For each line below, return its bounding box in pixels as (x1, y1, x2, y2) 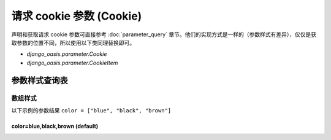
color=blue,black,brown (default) (11, 122, 98, 130)
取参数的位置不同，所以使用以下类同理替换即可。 (11, 39, 135, 46)
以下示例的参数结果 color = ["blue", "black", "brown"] (11, 106, 172, 114)
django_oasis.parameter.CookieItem (26, 59, 118, 66)
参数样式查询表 (11, 75, 68, 85)
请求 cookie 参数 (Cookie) (11, 9, 142, 23)
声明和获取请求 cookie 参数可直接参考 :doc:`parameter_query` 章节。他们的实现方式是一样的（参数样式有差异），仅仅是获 (11, 31, 317, 38)
